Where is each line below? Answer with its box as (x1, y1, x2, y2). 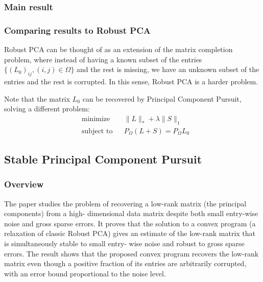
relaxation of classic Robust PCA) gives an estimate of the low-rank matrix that (4, 228, 256, 239)
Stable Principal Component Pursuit (4, 151, 202, 167)
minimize (82, 115, 110, 123)
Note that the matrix (4, 93, 70, 104)
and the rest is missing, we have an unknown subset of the (77, 64, 259, 75)
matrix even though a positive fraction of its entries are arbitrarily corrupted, (4, 258, 247, 269)
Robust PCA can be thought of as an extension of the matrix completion (4, 44, 233, 55)
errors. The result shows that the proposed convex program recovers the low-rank (4, 248, 259, 258)
